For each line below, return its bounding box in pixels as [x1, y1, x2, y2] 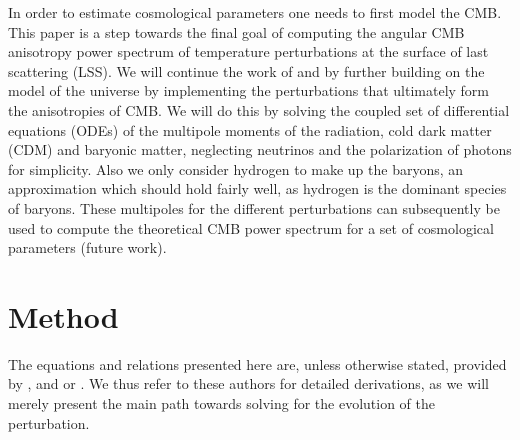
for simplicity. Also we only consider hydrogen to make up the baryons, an [8, 158, 464, 179]
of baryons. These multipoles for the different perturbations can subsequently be [8, 197, 500, 218]
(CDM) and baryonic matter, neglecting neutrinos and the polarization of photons [8, 139, 512, 160]
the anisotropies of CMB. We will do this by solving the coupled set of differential [8, 99, 510, 120]
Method [8, 295, 119, 336]
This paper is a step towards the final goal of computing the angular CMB [8, 21, 465, 42]
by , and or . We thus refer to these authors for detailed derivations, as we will [8, 373, 489, 394]
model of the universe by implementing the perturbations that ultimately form [8, 80, 490, 101]
